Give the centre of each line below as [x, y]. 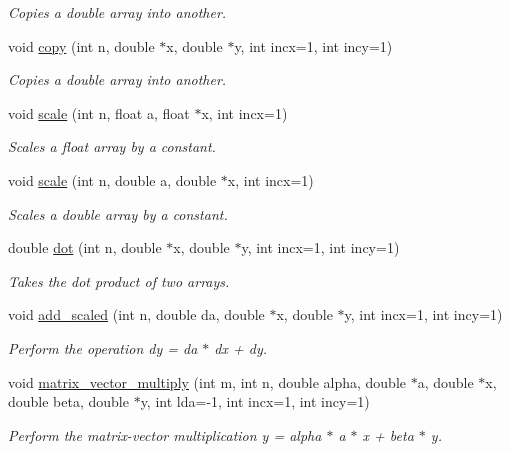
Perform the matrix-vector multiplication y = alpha [165, 434]
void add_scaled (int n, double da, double [136, 314]
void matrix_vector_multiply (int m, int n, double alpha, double [207, 381]
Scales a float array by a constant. [112, 146]
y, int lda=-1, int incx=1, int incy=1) [255, 401]
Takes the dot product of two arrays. [119, 280]
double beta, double [68, 401]
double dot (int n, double [85, 247]
